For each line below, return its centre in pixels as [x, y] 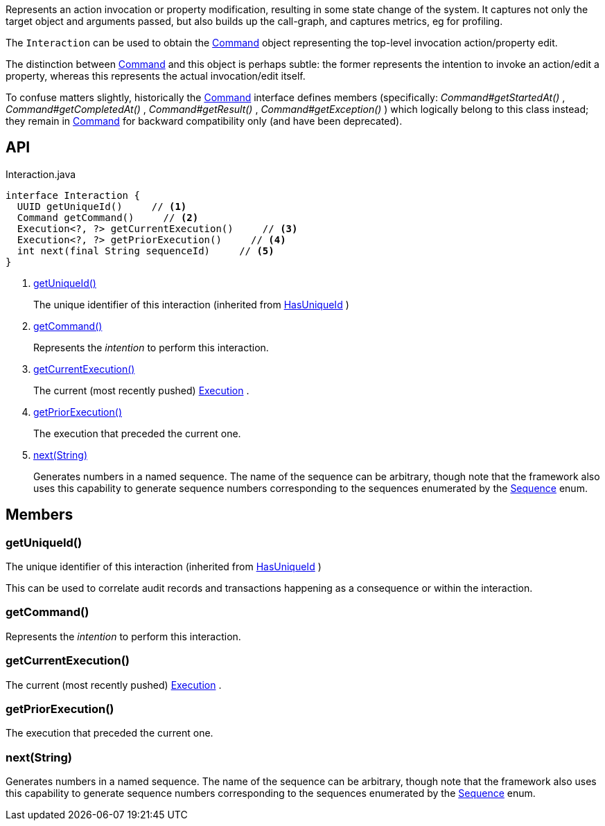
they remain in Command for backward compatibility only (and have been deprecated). [204, 121]
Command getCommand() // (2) [108, 217]
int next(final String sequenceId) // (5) [146, 251]
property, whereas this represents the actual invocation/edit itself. [156, 76]
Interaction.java [41, 174]
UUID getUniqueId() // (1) [102, 206]
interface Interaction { [73, 195]
